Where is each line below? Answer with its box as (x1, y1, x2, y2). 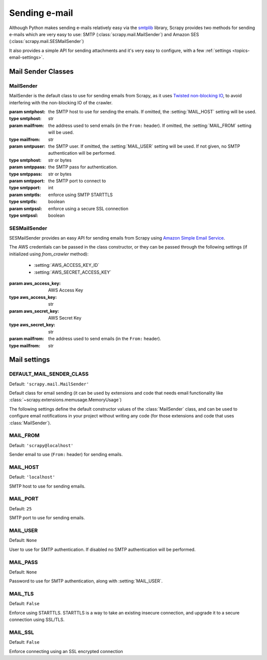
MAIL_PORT (9, 495, 39, 502)
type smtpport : (9, 185, 42, 191)
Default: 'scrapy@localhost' (9, 442, 74, 448)
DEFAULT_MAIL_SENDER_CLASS (9, 371, 89, 377)
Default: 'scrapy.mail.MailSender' (9, 381, 89, 387)
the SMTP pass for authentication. (48, 164, 118, 170)
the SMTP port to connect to (48, 178, 106, 184)
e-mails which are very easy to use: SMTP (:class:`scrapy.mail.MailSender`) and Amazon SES (9, 31, 199, 37)
